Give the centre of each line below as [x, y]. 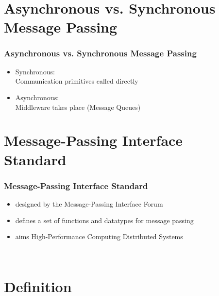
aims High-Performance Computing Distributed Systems [99, 236]
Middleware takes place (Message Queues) [78, 107]
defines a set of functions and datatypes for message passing [104, 220]
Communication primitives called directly [77, 81]
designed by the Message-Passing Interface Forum [89, 203]
